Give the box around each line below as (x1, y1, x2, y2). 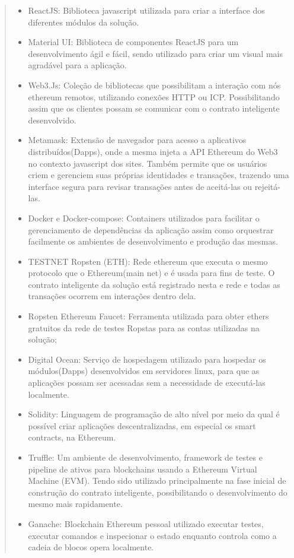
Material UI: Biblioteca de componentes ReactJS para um (28, 36, 239, 48)
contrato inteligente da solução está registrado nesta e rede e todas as (28, 278, 280, 290)
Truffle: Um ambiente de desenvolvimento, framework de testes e (28, 451, 263, 463)
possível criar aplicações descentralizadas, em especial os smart (28, 419, 256, 432)
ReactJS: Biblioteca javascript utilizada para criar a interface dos (28, 4, 265, 16)
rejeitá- (254, 180, 280, 192)
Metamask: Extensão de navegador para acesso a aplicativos (28, 134, 247, 146)
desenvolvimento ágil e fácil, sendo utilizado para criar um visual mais (28, 47, 283, 59)
